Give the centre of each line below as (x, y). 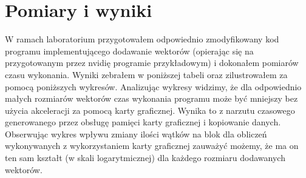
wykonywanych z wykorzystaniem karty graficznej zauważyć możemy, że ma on (152, 146)
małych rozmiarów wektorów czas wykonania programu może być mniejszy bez (151, 98)
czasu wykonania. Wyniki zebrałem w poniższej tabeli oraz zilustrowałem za (146, 74)
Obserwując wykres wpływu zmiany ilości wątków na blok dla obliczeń (136, 133)
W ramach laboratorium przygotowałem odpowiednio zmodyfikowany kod (142, 39)
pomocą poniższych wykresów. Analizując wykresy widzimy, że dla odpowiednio (153, 86)
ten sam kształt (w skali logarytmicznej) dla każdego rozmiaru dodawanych (145, 158)
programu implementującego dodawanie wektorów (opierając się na (129, 51)
